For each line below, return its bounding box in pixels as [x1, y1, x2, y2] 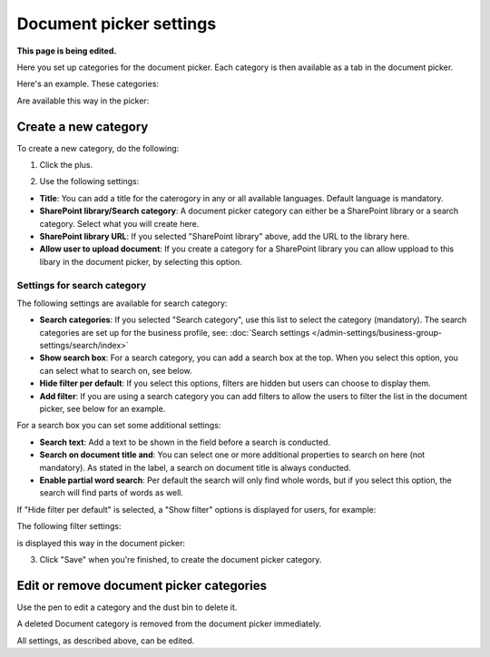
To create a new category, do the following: [16, 142, 180, 153]
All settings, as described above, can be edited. [16, 635, 195, 646]
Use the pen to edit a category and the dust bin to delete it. [16, 602, 238, 613]
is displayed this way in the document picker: [16, 537, 186, 548]
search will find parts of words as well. [39, 487, 183, 498]
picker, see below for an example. [39, 404, 166, 415]
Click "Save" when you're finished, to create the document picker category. [39, 554, 322, 564]
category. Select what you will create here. [39, 218, 200, 229]
